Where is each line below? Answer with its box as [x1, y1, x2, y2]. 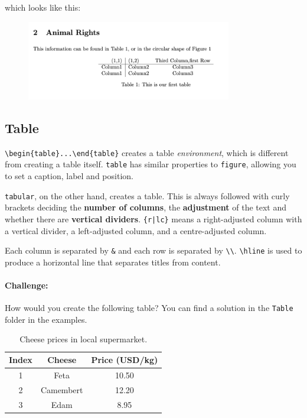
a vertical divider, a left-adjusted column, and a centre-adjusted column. [5, 224, 267, 236]
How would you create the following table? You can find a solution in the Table [5, 302, 293, 314]
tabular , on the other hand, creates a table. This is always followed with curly [5, 189, 290, 202]
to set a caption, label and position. [5, 170, 133, 182]
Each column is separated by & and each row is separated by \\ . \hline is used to [5, 244, 302, 257]
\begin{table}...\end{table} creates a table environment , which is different [5, 146, 289, 158]
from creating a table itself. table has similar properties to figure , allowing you [5, 158, 296, 170]
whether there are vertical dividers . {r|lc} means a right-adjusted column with [5, 212, 302, 225]
